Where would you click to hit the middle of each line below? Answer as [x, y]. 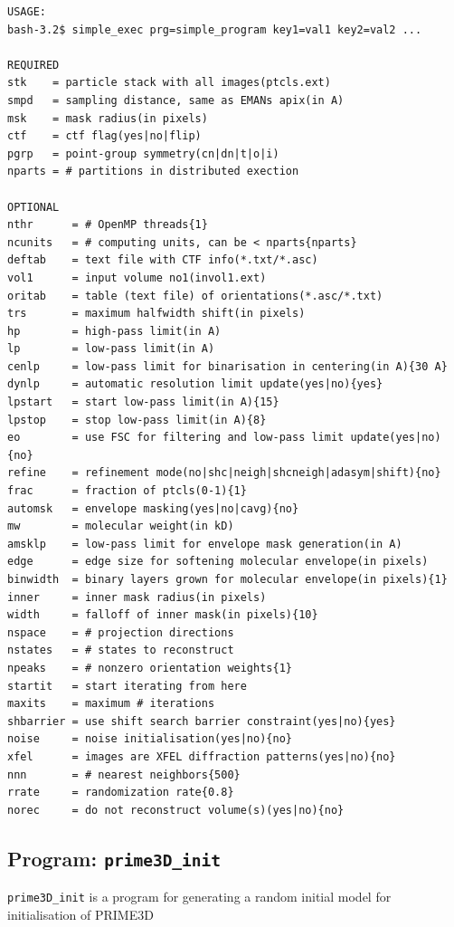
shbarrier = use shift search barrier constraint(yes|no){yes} [202, 721]
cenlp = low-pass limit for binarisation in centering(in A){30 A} [227, 366]
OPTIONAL [33, 207]
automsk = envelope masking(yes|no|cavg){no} [153, 508]
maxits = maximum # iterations [111, 704]
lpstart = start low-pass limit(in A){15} [143, 402]
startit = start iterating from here [127, 686]
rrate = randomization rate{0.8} [121, 793]
